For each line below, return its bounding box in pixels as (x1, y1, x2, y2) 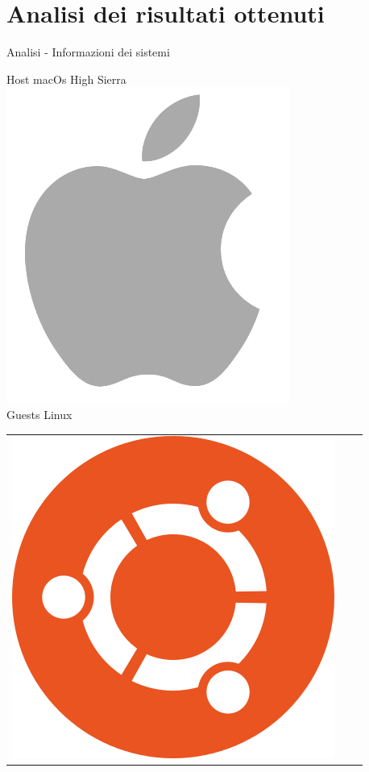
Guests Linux (6, 405, 73, 422)
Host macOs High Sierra (6, 70, 126, 87)
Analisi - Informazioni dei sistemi (6, 44, 170, 60)
